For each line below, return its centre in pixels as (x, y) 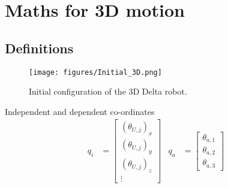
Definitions (39, 48)
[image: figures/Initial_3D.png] (95, 72)
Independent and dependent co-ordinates (80, 111)
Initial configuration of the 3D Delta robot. (108, 91)
